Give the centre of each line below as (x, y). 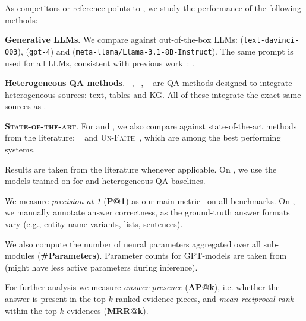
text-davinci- (272, 41)
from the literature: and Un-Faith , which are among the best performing (143, 137)
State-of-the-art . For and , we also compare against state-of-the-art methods (151, 125)
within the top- (32, 310)
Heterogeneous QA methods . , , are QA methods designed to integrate (149, 83)
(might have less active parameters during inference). (101, 267)
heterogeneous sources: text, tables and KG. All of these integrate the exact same (153, 94)
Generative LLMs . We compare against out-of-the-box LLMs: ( (124, 39)
